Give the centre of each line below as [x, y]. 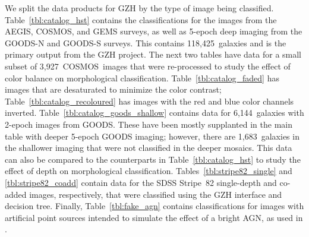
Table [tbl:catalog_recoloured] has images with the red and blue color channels [149, 101]
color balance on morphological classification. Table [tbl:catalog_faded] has [142, 78]
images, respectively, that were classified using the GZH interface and [156, 194]
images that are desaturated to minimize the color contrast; [113, 89]
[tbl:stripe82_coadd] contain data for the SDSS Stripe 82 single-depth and [141, 182]
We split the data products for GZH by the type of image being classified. [139, 8]
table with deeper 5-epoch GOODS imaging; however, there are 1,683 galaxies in [152, 136]
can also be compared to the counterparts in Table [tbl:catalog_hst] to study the [153, 159]
